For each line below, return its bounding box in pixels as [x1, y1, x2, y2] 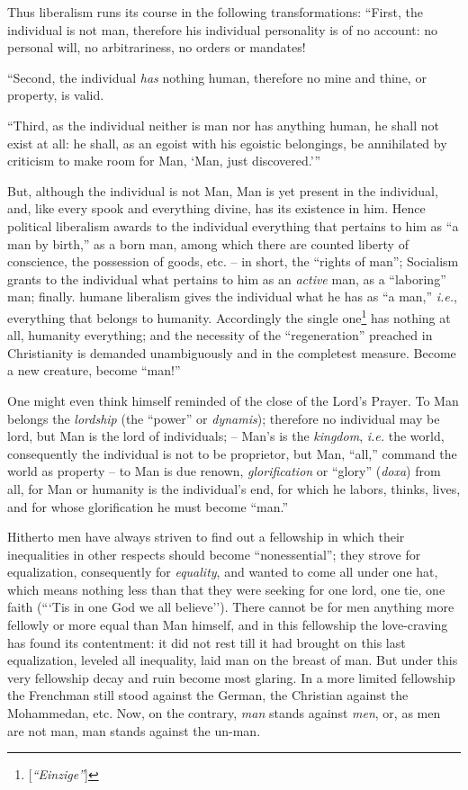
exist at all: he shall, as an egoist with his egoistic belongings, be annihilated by [7, 133, 447, 152]
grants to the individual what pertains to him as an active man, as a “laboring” [7, 269, 446, 288]
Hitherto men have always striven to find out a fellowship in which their [7, 527, 405, 546]
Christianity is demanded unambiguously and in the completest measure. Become [7, 343, 456, 362]
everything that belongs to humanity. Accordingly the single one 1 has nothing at [7, 305, 451, 327]
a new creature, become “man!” [7, 361, 181, 380]
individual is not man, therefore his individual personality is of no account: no [7, 20, 438, 39]
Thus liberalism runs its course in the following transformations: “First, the [7, 3, 423, 21]
